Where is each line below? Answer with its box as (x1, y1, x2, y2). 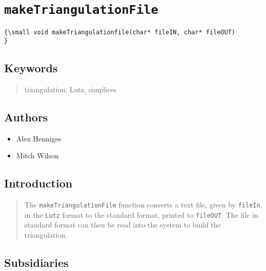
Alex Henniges (16, 133, 62, 143)
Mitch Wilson (16, 150, 59, 161)
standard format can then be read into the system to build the (24, 219, 221, 230)
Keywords (4, 59, 58, 75)
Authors (4, 109, 48, 124)
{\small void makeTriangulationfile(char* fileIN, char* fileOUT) (4, 29, 236, 36)
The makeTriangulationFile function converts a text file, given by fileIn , (24, 199, 262, 210)
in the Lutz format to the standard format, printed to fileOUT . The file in (24, 209, 258, 220)
